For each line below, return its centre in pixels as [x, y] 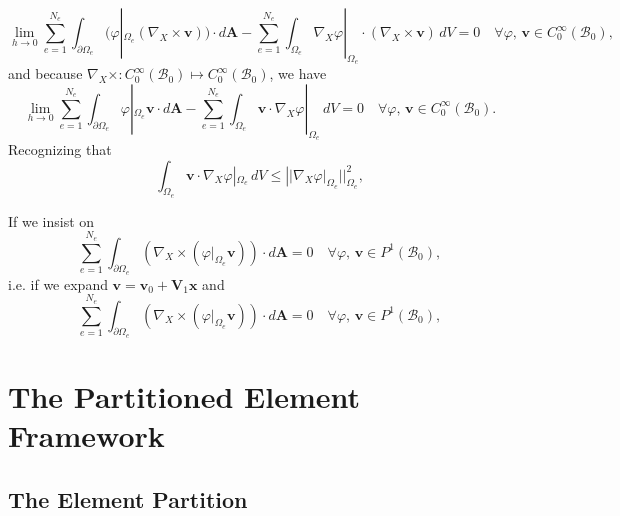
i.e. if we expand [58, 283]
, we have [298, 73]
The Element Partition [128, 498]
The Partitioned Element [184, 395]
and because [45, 73]
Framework [86, 435]
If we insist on [51, 220]
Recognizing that [60, 149]
